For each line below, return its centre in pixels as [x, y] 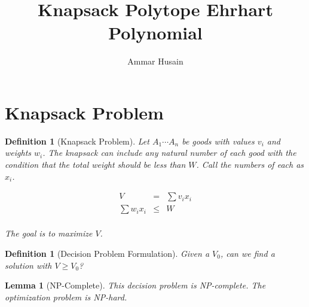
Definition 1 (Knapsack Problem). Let [77, 141]
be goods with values [218, 141]
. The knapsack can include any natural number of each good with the [169, 153]
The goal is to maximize [49, 233]
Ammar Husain [155, 61]
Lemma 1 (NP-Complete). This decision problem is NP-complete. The [135, 285]
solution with [28, 265]
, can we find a [247, 253]
